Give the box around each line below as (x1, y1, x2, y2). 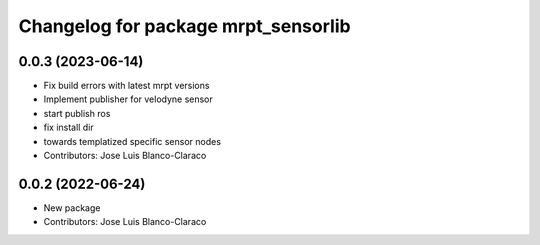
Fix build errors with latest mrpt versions (43, 80, 210, 92)
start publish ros (43, 107, 111, 119)
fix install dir (43, 121, 94, 134)
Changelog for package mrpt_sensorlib (18, 15, 351, 37)
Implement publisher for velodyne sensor (43, 93, 214, 105)
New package (43, 201, 101, 214)
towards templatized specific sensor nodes (43, 135, 222, 147)
